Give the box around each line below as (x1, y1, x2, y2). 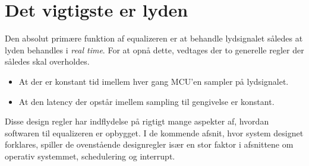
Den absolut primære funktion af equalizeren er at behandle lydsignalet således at (5, 32, 303, 44)
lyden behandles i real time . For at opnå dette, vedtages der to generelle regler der (5, 43, 304, 56)
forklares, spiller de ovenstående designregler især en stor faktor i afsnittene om (5, 138, 294, 151)
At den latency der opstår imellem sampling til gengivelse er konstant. (18, 95, 275, 107)
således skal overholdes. (5, 55, 90, 68)
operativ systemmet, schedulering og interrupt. (5, 149, 175, 162)
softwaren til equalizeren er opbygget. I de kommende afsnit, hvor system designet (5, 126, 304, 139)
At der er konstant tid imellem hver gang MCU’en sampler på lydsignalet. (18, 75, 289, 87)
